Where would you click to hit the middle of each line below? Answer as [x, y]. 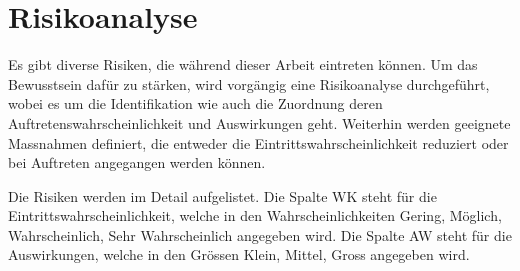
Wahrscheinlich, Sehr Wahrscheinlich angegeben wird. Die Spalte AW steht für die [260, 234]
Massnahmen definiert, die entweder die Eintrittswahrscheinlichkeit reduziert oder [258, 142]
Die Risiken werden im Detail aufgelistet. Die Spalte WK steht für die [222, 195]
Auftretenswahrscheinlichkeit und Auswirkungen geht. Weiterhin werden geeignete [259, 122]
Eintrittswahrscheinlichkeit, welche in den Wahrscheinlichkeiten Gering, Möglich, [255, 215]
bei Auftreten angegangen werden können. [137, 162]
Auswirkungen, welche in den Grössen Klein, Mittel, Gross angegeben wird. [239, 254]
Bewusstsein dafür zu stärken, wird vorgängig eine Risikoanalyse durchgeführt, [249, 83]
